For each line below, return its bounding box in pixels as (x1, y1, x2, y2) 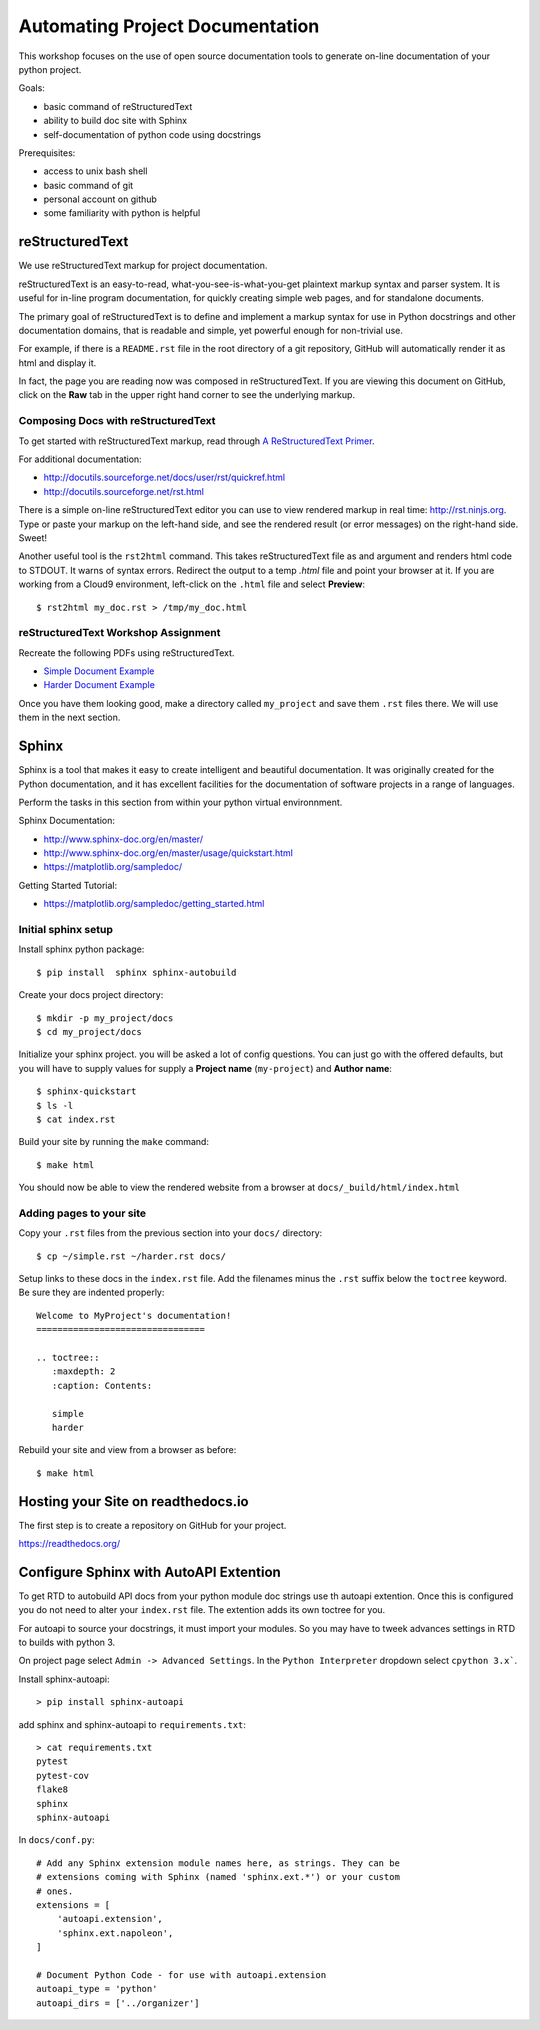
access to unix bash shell (43, 165, 148, 177)
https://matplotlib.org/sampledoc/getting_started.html (43, 898, 265, 910)
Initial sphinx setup (18, 923, 114, 937)
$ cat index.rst (36, 1113, 116, 1125)
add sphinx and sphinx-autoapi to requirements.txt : (18, 1718, 247, 1730)
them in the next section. (18, 711, 121, 724)
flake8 (36, 1784, 69, 1795)
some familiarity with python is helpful (43, 207, 201, 219)
